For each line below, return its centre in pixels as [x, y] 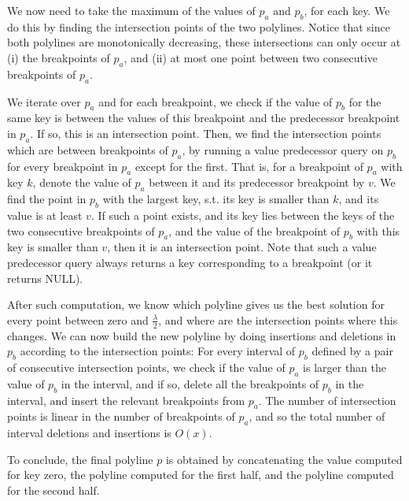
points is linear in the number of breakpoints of [121, 416]
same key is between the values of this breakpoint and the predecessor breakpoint [204, 118]
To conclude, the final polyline [80, 459]
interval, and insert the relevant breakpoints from [126, 400]
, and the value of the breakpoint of [254, 230]
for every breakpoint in [63, 166]
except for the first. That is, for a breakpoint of [249, 166]
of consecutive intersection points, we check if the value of [146, 367]
